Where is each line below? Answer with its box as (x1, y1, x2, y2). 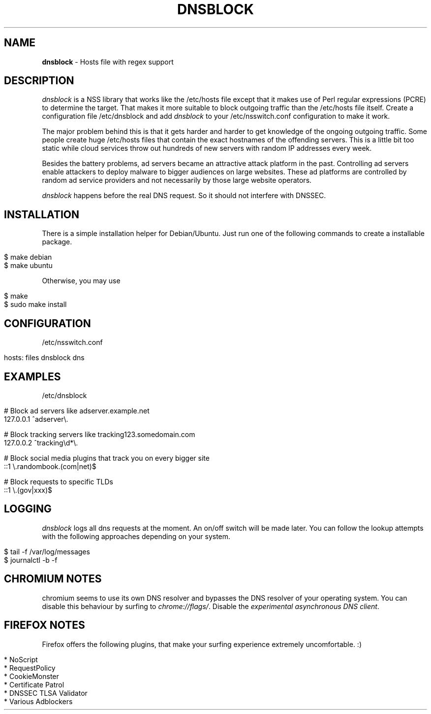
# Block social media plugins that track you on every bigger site (4, 453, 210, 462)
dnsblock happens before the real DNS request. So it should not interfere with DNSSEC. (42, 191, 326, 200)
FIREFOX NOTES (4, 619, 85, 632)
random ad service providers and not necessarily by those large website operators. (42, 176, 312, 185)
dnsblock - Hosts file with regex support (42, 57, 174, 66)
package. (42, 238, 72, 246)
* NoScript (4, 655, 38, 664)
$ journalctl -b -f (4, 555, 58, 564)
